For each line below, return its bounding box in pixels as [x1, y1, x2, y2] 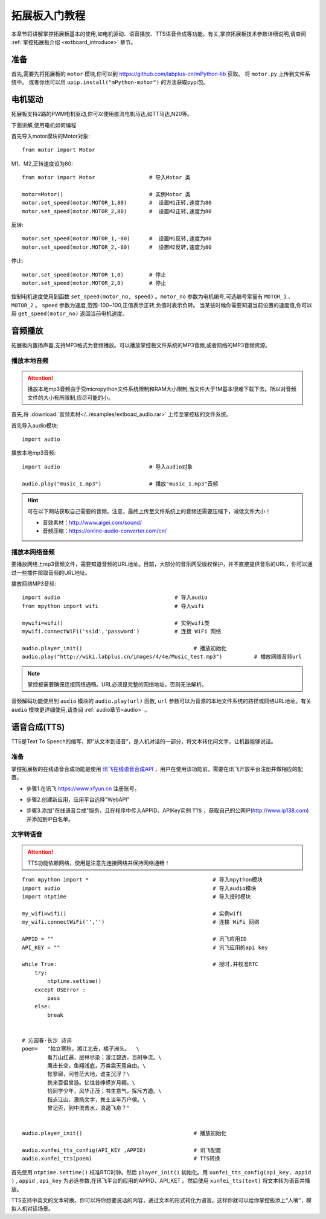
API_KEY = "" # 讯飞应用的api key [22, 944, 268, 951]
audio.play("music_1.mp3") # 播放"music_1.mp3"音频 [22, 480, 219, 487]
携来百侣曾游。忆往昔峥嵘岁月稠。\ [47, 1079, 135, 1086]
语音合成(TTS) [11, 721, 65, 732]
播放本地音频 [11, 356, 49, 365]
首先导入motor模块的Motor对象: [11, 132, 90, 139]
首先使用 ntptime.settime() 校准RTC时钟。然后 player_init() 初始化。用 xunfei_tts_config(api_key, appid [11, 1168, 312, 1176]
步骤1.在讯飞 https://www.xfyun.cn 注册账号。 [26, 785, 140, 792]
